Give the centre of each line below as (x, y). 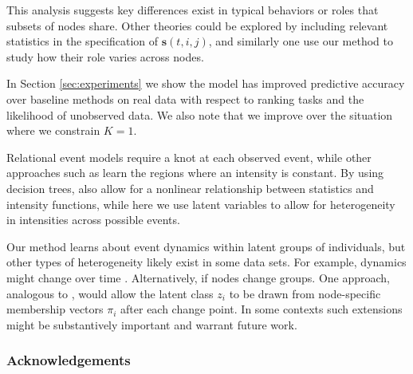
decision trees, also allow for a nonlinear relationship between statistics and (190, 188)
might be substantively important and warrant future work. (152, 324)
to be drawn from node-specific (305, 293)
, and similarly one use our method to (301, 41)
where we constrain (53, 130)
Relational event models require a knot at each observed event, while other (189, 157)
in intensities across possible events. (93, 220)
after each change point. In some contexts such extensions (262, 309)
